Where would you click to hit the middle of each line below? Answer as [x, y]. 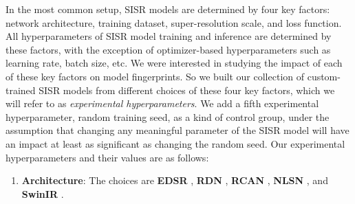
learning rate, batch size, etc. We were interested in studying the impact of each [174, 63]
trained [21, 90]
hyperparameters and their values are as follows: [107, 157]
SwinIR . [43, 193]
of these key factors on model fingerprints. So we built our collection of [155, 76]
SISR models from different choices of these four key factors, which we [187, 90]
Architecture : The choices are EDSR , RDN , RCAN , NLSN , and [175, 180]
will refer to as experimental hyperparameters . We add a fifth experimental [162, 103]
